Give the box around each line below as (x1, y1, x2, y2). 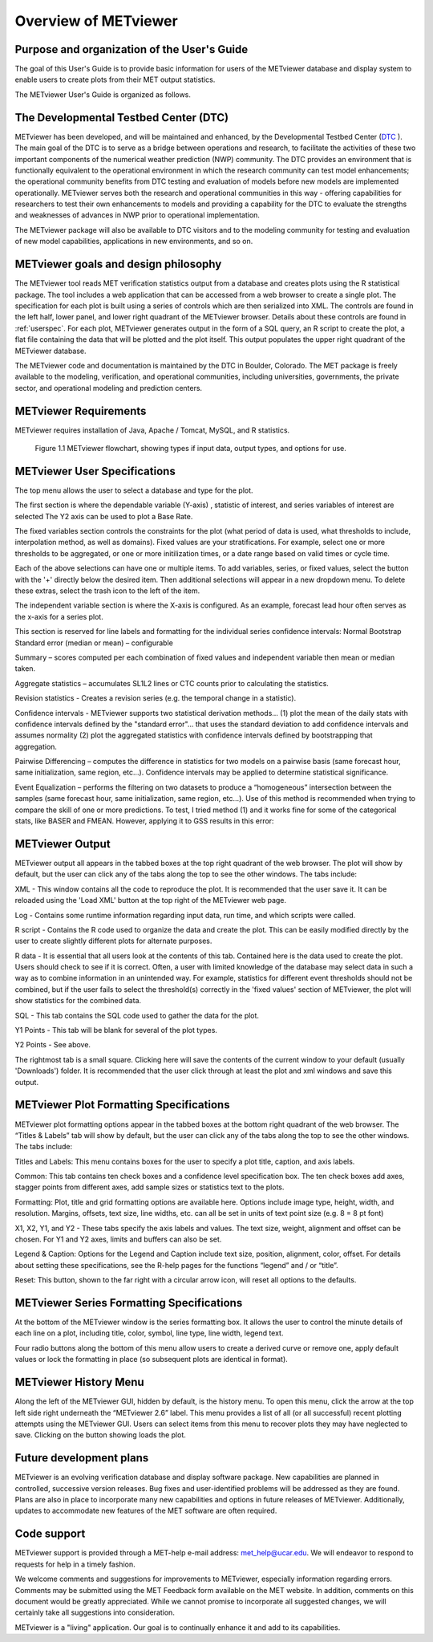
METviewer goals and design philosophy (14, 258, 222, 271)
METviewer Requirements (14, 404, 147, 417)
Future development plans (14, 1451, 149, 1465)
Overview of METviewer (14, 12, 178, 30)
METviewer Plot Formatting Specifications (14, 1098, 230, 1112)
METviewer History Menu (14, 1376, 144, 1389)
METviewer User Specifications (14, 464, 176, 478)
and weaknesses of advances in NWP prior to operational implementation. (14, 210, 261, 220)
